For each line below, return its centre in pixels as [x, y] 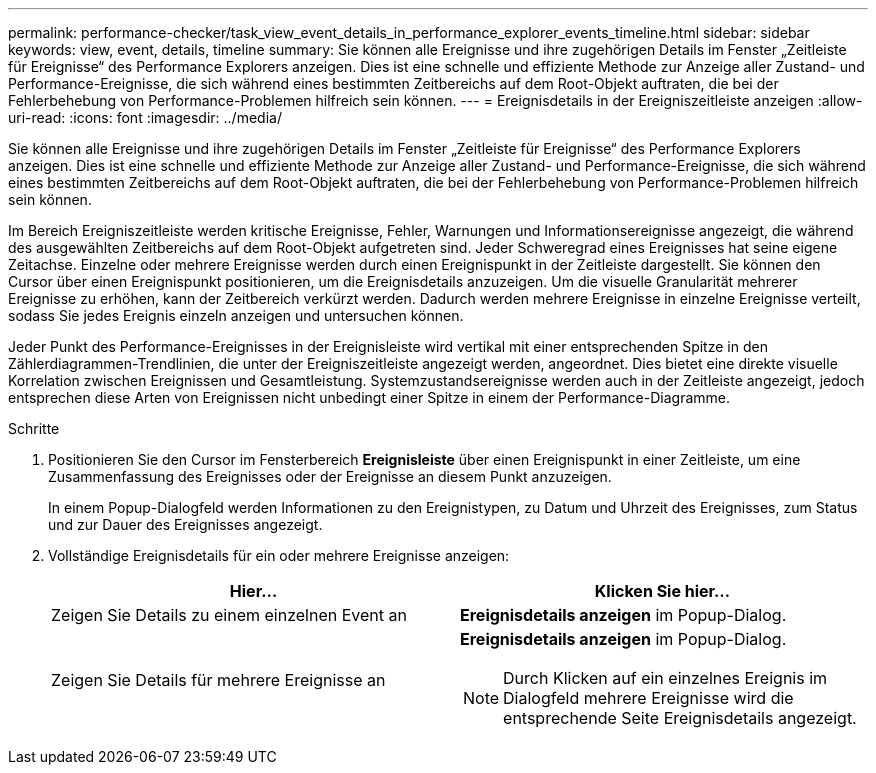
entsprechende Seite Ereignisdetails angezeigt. [680, 718]
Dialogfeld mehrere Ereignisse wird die [648, 698]
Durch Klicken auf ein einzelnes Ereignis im [665, 678]
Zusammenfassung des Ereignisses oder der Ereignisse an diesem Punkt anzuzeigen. [330, 476]
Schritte [34, 428]
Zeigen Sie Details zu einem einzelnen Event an [229, 615]
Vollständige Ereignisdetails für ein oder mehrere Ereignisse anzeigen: [279, 555]
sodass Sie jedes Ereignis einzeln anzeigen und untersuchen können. [236, 315]
